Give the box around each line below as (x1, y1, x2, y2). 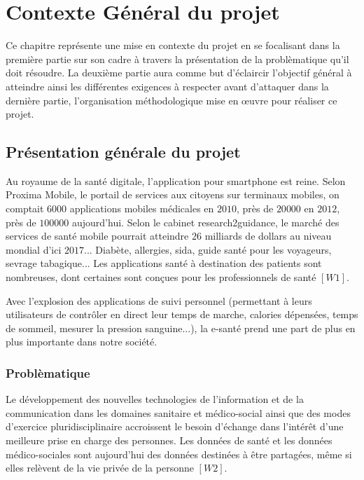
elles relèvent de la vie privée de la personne (6, 460, 194, 475)
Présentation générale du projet (6, 141, 241, 163)
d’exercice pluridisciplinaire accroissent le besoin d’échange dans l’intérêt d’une (6, 419, 344, 434)
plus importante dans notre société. (6, 334, 157, 349)
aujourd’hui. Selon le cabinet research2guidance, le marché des (71, 214, 339, 229)
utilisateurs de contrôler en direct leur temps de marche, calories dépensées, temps (6, 307, 358, 322)
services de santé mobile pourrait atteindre (6, 228, 189, 243)
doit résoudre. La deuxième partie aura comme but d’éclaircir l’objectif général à (6, 65, 352, 80)
